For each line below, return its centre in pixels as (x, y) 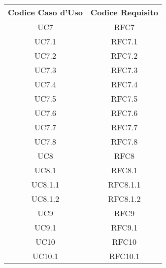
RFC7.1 (124, 41)
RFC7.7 (124, 127)
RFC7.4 (124, 84)
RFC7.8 (124, 141)
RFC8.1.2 (124, 199)
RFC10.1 (124, 256)
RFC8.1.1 (124, 184)
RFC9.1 (124, 227)
